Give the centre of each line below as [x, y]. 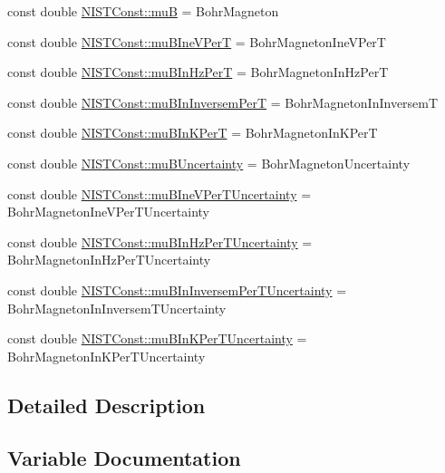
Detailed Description [106, 405]
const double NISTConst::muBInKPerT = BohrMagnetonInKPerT [193, 133]
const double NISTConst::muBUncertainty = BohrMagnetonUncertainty [209, 163]
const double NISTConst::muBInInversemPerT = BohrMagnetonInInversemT [223, 102]
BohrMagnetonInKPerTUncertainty [106, 356]
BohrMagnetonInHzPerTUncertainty [109, 260]
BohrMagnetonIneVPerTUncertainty [108, 212]
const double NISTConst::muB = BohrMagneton [143, 11]
